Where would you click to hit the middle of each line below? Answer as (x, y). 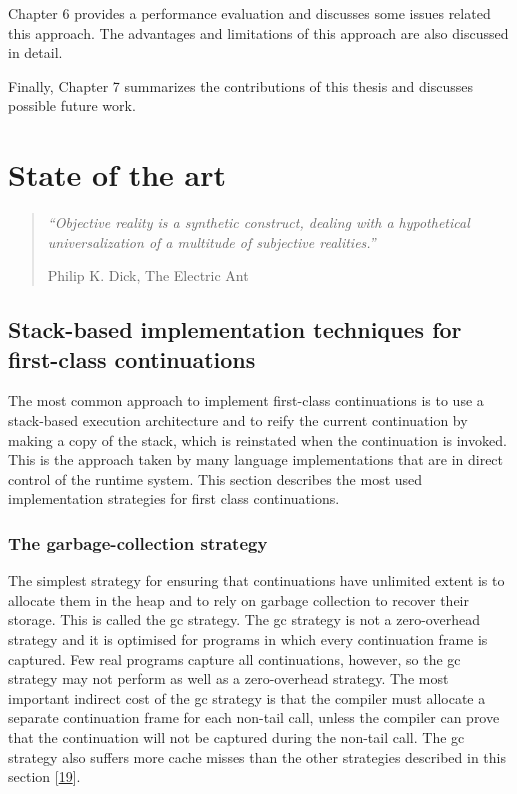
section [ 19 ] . (44, 776)
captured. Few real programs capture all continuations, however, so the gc (234, 658)
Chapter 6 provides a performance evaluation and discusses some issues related (249, 13)
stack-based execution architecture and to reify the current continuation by (238, 420)
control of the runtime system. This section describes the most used (215, 478)
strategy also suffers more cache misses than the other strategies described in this (257, 756)
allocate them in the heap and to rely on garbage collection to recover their (239, 599)
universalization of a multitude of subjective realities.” (211, 241)
